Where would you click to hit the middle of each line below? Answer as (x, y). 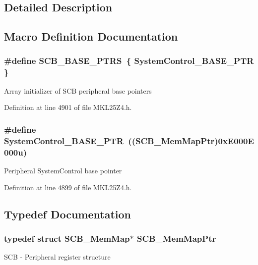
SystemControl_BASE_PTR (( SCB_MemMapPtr (109, 140)
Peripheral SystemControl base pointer (63, 170)
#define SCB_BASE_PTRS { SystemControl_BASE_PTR (129, 61)
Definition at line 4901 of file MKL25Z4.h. (68, 107)
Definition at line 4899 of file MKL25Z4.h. (68, 187)
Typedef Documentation (67, 214)
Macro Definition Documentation (91, 36)
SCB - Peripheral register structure (57, 257)
